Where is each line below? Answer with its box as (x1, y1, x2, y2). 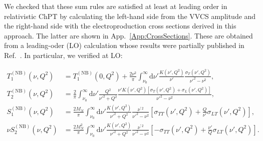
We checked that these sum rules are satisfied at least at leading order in (4, 1, 227, 11)
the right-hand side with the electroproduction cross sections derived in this (4, 20, 236, 31)
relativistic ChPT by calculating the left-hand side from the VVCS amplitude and (4, 10, 256, 21)
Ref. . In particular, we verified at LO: (4, 49, 123, 60)
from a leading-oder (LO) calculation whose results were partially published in (4, 40, 244, 50)
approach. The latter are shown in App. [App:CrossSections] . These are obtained (4, 30, 253, 40)
